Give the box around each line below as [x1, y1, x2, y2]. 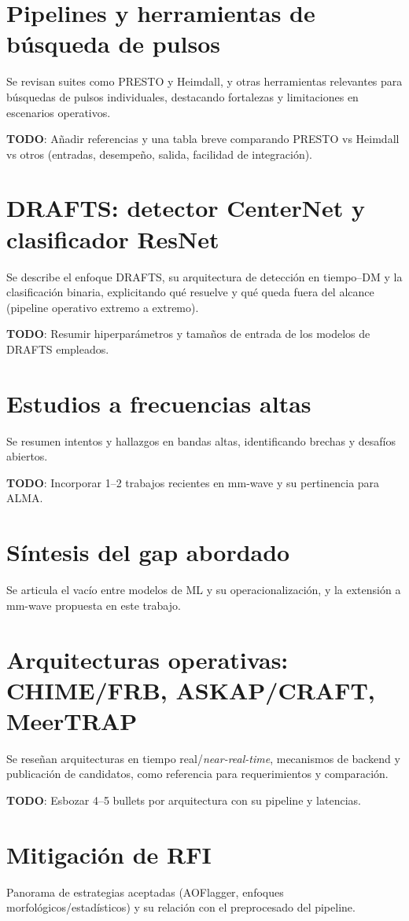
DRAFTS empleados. [6, 340, 109, 357]
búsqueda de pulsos [6, 28, 221, 60]
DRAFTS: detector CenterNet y [6, 192, 366, 224]
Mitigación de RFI [6, 838, 212, 870]
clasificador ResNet [6, 222, 219, 255]
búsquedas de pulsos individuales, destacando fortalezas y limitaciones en [6, 88, 359, 105]
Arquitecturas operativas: [6, 643, 289, 675]
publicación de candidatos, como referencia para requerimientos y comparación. [6, 765, 389, 782]
